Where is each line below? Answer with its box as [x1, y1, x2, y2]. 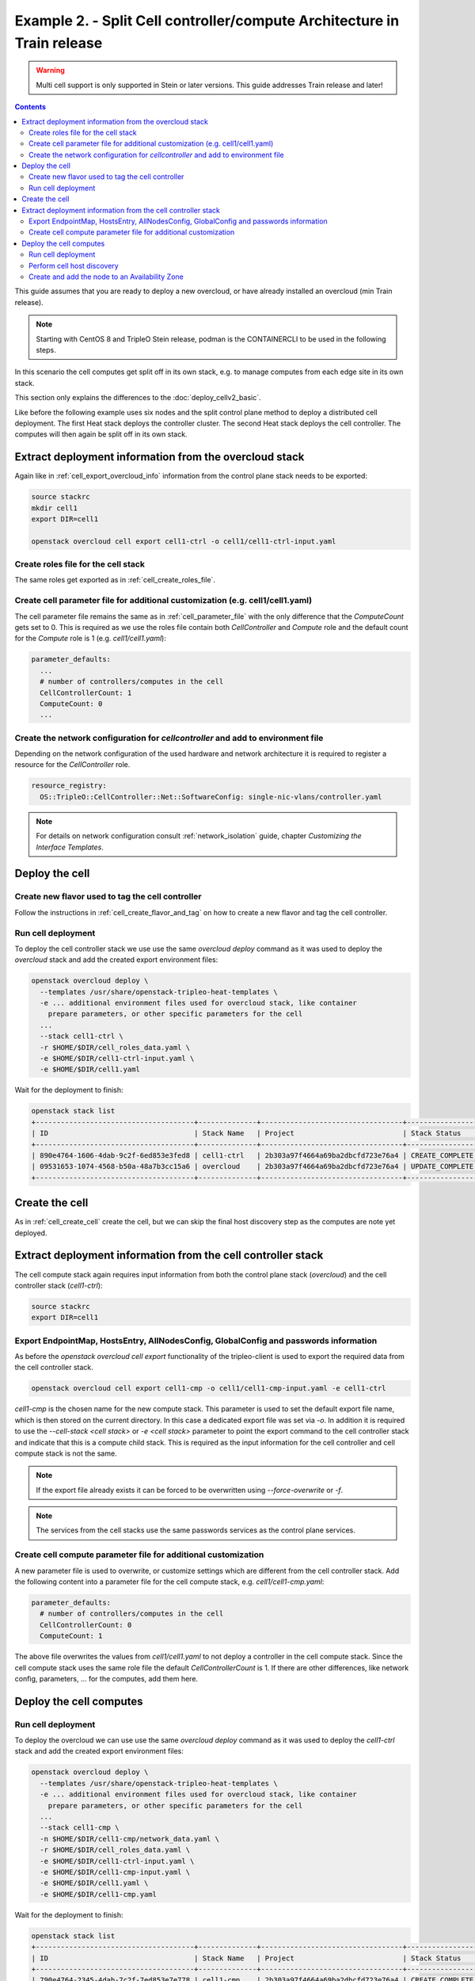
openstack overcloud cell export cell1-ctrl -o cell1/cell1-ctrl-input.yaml [31, 536, 336, 546]
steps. [36, 345, 56, 354]
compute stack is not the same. [14, 1449, 118, 1458]
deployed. [14, 1228, 47, 1238]
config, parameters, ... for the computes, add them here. [14, 1674, 198, 1683]
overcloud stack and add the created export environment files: [14, 955, 218, 964]
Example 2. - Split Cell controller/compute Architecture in [14, 12, 400, 29]
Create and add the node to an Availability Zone [28, 272, 184, 281]
